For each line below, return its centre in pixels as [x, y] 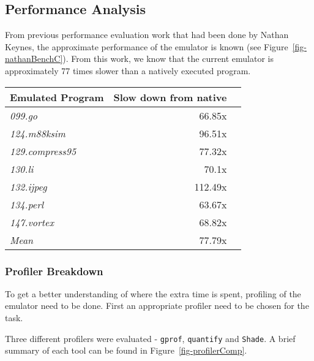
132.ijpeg [28, 186]
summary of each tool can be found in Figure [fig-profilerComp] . [126, 350]
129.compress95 [43, 151]
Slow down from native [170, 97]
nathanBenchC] [34, 59]
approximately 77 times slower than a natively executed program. [128, 70]
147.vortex [32, 222]
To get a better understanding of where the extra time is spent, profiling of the [153, 293]
